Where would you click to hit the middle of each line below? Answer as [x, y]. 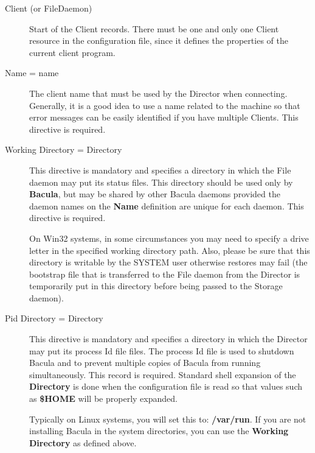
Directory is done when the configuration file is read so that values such [166, 386]
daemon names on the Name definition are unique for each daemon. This [167, 205]
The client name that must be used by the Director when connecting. [158, 93]
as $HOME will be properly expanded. [103, 399]
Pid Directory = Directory [54, 318]
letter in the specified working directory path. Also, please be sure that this [170, 250]
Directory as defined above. [83, 442]
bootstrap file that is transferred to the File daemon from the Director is [165, 274]
